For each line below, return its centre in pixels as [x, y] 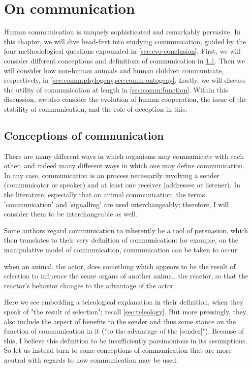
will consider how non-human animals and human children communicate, [114, 70]
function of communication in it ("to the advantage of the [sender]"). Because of [124, 331]
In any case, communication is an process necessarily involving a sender [112, 175]
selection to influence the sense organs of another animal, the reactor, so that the [126, 276]
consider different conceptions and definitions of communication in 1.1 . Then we [125, 60]
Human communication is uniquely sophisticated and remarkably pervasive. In [122, 32]
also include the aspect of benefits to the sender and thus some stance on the [120, 321]
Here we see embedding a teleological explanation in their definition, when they [124, 302]
